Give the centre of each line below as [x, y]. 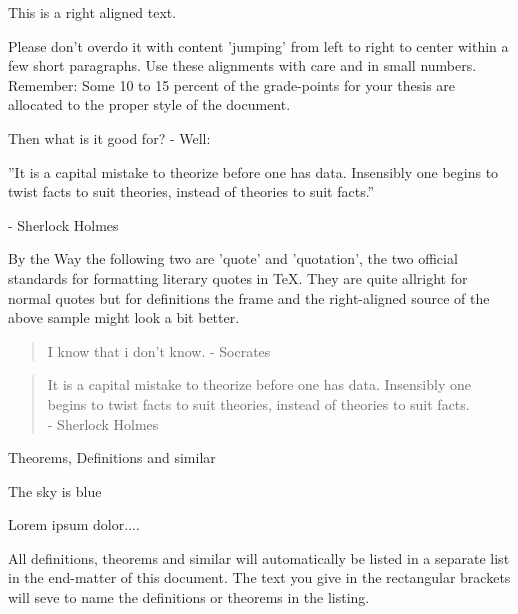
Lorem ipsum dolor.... [74, 524]
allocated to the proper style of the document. [149, 104]
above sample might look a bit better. [124, 317]
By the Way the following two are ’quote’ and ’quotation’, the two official [233, 258]
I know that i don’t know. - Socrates [159, 350]
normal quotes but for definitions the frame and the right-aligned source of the [249, 297]
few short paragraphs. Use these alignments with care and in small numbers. [242, 65]
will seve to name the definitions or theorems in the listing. [189, 597]
